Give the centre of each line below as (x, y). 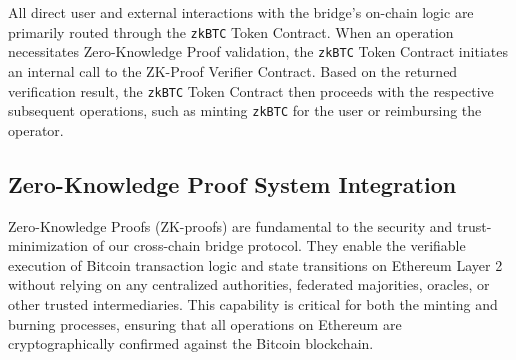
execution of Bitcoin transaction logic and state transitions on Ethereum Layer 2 (255, 264)
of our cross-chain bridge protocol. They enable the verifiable (279, 245)
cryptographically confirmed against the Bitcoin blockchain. (191, 343)
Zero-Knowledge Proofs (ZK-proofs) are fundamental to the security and (230, 225)
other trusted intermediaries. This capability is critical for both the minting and (253, 303)
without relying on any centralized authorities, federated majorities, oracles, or (249, 284)
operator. (36, 129)
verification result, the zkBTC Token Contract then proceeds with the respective (251, 90)
